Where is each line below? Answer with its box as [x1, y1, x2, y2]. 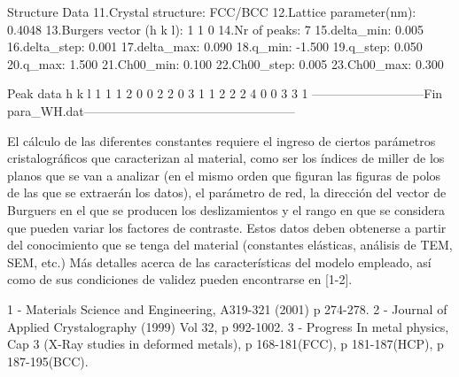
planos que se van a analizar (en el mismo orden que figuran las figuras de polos [7, 165, 441, 184]
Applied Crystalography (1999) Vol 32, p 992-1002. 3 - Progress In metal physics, [7, 317, 449, 335]
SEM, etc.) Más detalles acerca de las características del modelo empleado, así [7, 252, 432, 271]
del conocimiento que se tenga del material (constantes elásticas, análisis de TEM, [7, 235, 453, 254]
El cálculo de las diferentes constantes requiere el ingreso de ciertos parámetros [7, 131, 436, 150]
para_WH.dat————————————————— [7, 101, 295, 119]
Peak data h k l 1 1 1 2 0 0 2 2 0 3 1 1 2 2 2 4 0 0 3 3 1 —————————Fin [7, 84, 443, 103]
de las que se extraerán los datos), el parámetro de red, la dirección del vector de [7, 183, 447, 202]
